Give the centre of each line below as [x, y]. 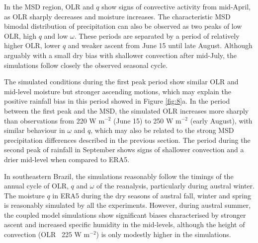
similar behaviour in [35, 130]
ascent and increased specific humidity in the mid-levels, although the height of [125, 224]
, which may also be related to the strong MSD [162, 130]
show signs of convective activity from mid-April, [176, 6]
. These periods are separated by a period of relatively [157, 35]
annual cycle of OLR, [36, 186]
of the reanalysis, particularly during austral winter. [175, 186]
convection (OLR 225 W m [47, 234]
